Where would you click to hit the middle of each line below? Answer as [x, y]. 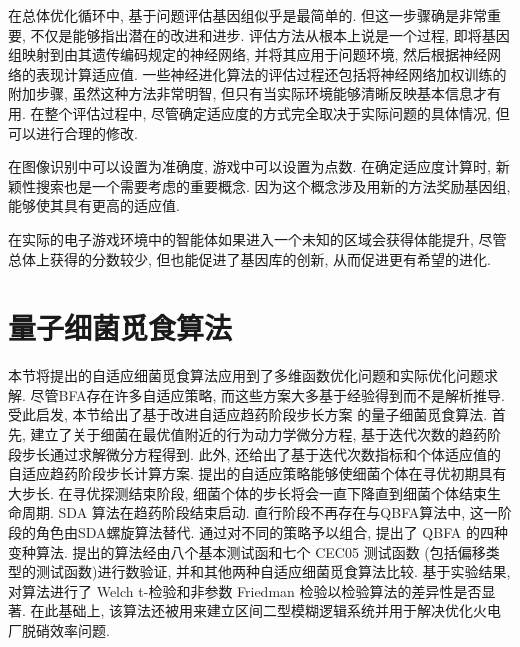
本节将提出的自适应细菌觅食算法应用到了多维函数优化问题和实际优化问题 [246, 375]
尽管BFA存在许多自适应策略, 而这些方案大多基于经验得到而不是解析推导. [267, 394]
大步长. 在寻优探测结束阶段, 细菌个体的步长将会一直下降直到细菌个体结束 [248, 492]
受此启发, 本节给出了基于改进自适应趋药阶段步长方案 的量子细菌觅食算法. [248, 414]
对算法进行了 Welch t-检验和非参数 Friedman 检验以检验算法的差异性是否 [245, 590]
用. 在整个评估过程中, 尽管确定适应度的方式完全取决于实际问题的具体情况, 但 [259, 112]
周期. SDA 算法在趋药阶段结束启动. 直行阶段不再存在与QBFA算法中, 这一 [259, 512]
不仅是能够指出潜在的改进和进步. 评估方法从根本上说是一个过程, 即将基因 [270, 34]
